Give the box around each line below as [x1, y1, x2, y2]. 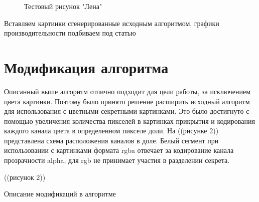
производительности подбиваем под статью [4, 28, 136, 38]
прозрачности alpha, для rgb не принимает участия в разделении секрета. [4, 155, 230, 165]
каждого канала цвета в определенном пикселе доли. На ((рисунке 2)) [4, 125, 219, 136]
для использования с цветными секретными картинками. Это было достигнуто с [4, 106, 249, 116]
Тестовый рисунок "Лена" [24, 1, 102, 11]
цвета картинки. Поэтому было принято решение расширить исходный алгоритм [4, 96, 250, 106]
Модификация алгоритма [4, 57, 169, 77]
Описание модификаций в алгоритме [4, 188, 116, 199]
